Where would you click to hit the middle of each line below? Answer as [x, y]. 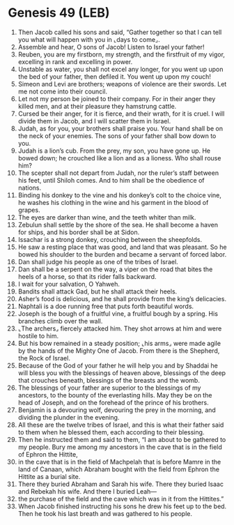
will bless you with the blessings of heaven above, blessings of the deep [122, 373]
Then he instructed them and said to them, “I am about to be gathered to [122, 439]
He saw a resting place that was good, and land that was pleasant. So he [122, 247]
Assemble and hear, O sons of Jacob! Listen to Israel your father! [111, 47]
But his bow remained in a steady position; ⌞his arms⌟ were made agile [119, 343]
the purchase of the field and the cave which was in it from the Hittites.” [121, 499]
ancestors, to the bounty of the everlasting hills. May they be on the [115, 395]
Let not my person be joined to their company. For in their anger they [117, 98]
